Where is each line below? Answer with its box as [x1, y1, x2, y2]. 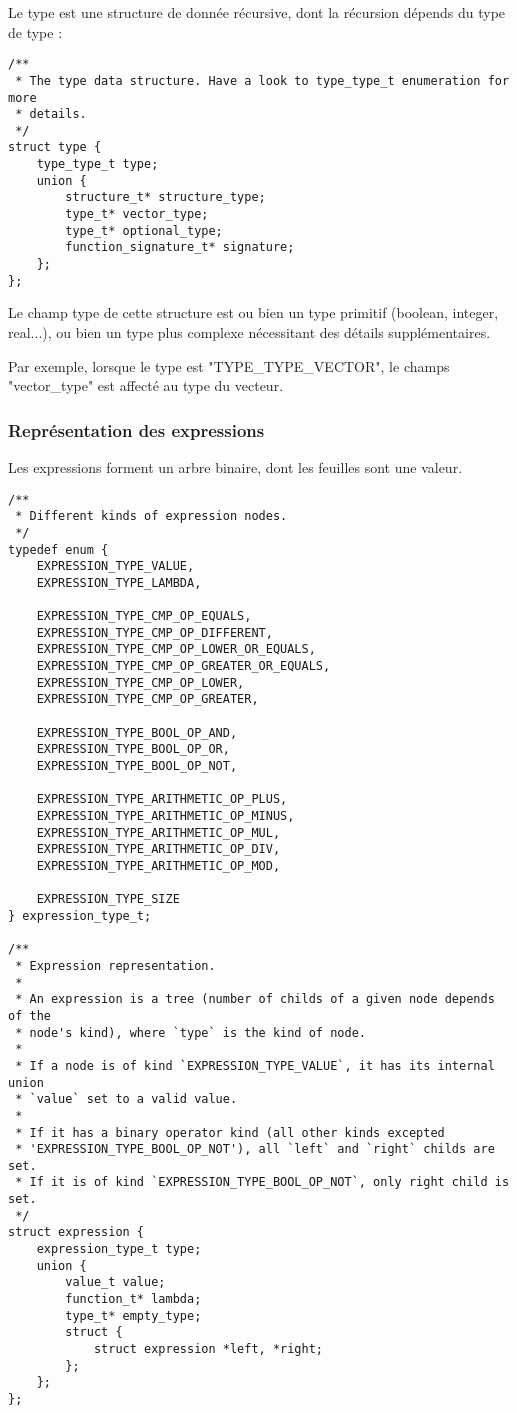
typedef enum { [8, 542, 109, 557]
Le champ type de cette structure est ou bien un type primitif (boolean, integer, [8, 302, 499, 323]
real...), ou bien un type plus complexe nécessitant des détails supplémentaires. [8, 321, 491, 342]
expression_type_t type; [36, 1242, 202, 1257]
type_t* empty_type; [65, 1308, 202, 1323]
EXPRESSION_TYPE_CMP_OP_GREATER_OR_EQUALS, [36, 659, 331, 674]
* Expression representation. [15, 958, 216, 973]
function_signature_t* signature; [65, 240, 295, 255]
